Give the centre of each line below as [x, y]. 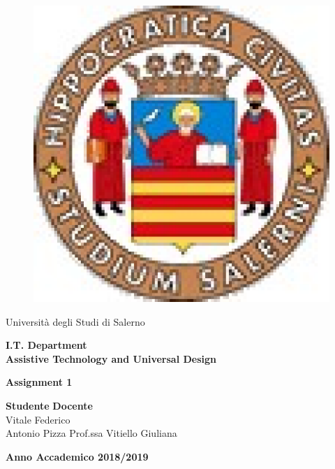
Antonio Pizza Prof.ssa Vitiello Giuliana [91, 433]
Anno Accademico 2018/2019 [77, 456]
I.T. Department [46, 345]
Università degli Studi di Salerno [75, 321]
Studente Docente [49, 405]
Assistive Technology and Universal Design [111, 358]
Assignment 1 [39, 382]
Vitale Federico [38, 419]
